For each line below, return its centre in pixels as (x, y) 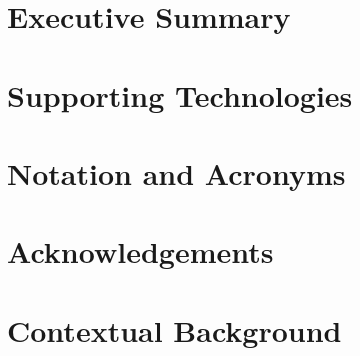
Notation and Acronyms (176, 172)
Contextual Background (174, 329)
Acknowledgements (140, 251)
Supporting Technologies (180, 94)
